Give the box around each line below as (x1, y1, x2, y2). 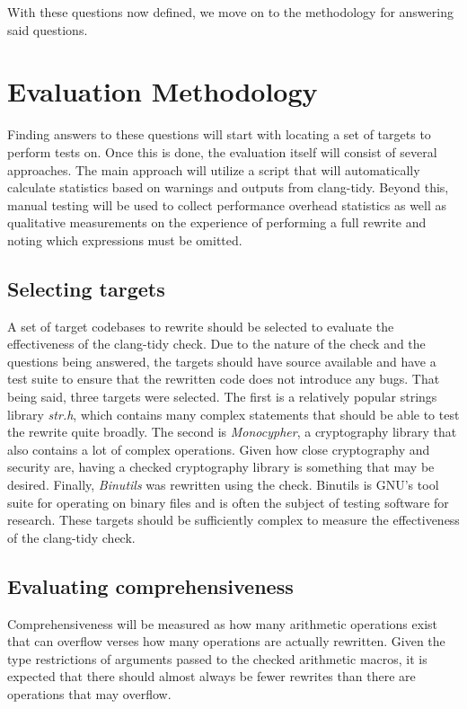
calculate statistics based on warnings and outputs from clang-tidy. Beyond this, (7, 178, 449, 197)
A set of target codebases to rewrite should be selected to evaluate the (7, 316, 394, 335)
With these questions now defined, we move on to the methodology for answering (7, 3, 454, 21)
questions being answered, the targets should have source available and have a (7, 351, 436, 370)
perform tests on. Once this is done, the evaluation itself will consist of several (7, 142, 437, 161)
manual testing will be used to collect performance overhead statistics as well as (7, 195, 447, 214)
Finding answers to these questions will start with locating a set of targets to (7, 125, 431, 144)
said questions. (7, 20, 88, 39)
